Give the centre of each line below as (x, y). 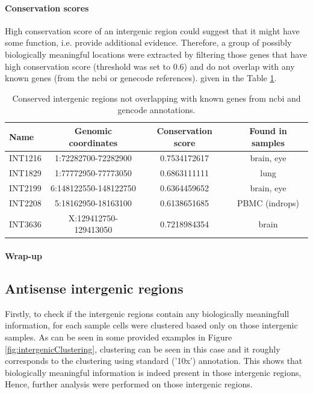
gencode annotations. (156, 110)
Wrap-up (23, 256)
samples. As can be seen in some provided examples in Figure (119, 337)
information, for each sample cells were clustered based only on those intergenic (151, 325)
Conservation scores (47, 8)
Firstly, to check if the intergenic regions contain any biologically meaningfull (147, 313)
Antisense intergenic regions (94, 288)
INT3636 (25, 223)
